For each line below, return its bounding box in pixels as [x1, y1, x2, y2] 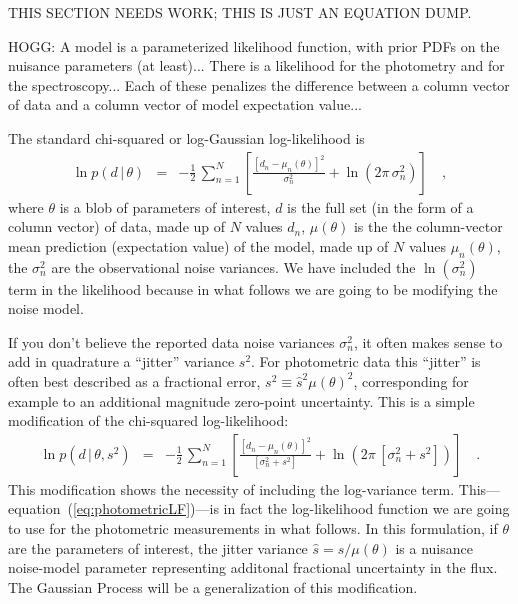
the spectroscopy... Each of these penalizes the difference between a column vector [8, 74, 510, 95]
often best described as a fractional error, [8, 370, 261, 391]
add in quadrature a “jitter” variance [8, 351, 235, 372]
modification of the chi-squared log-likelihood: [8, 410, 289, 431]
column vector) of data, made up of [8, 216, 226, 237]
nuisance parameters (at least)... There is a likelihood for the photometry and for [8, 55, 505, 76]
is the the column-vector [353, 216, 503, 237]
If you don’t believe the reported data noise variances [8, 331, 335, 352]
